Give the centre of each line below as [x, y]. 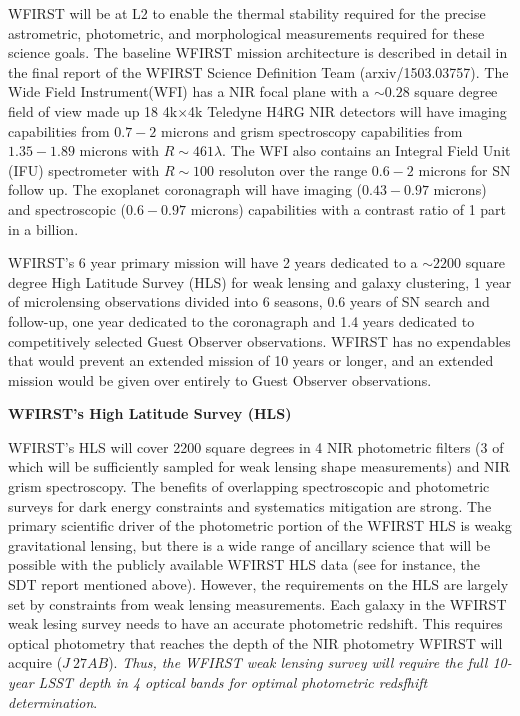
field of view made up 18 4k [93, 110]
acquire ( [35, 662]
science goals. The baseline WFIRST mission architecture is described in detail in [258, 52]
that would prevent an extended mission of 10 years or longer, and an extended [251, 360]
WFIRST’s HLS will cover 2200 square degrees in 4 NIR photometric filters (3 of [256, 446]
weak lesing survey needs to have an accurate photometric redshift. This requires [255, 623]
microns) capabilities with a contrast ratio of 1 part [348, 208]
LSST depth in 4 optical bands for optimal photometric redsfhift [233, 682]
